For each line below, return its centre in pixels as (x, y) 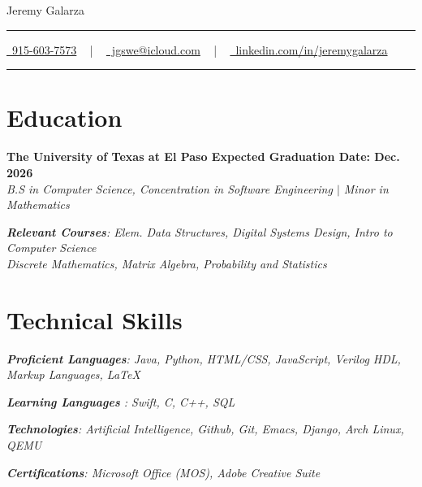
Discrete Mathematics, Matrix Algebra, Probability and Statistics (167, 263)
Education (65, 117)
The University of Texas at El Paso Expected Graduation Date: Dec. (203, 157)
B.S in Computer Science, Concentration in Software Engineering (170, 188)
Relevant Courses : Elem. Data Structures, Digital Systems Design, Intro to (200, 231)
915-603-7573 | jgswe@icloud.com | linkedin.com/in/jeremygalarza (200, 49)
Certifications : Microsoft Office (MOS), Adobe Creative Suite (164, 472)
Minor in (366, 188)
